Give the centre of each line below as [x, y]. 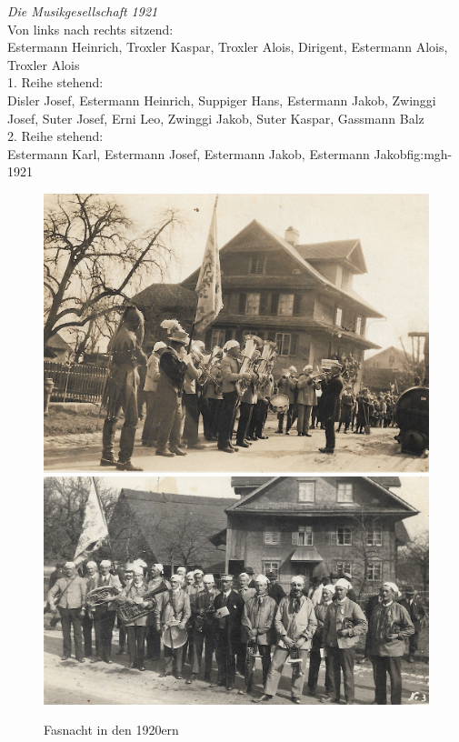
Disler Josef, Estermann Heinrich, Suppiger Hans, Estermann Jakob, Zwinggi [222, 100]
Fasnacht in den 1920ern [111, 730]
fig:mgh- [429, 153]
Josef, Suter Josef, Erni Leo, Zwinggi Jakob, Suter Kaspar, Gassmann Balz [216, 118]
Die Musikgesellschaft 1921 [83, 11]
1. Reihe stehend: [55, 82]
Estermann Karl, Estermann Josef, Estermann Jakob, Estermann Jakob [207, 153]
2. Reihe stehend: [55, 136]
